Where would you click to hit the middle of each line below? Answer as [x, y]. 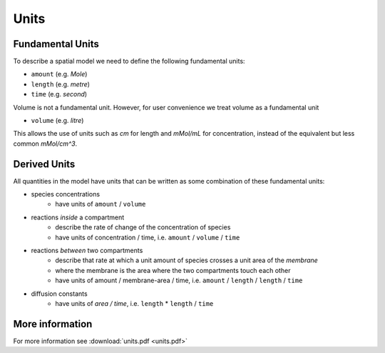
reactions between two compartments [87, 251]
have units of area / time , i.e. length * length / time [134, 303]
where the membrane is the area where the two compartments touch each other [173, 270]
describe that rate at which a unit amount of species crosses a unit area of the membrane [187, 260]
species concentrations [65, 194]
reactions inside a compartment [78, 217]
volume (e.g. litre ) [57, 121]
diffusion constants [60, 294]
